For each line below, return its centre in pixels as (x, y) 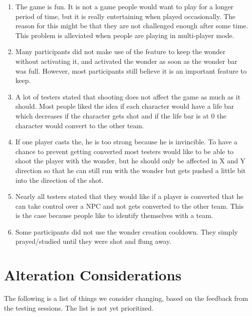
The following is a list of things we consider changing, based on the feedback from (126, 298)
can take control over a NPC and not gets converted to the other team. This (129, 206)
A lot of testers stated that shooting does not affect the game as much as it (128, 96)
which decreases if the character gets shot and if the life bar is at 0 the (121, 115)
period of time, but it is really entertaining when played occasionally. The (125, 16)
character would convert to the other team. (80, 125)
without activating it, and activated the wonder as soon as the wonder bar (126, 61)
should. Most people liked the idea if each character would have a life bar (125, 106)
